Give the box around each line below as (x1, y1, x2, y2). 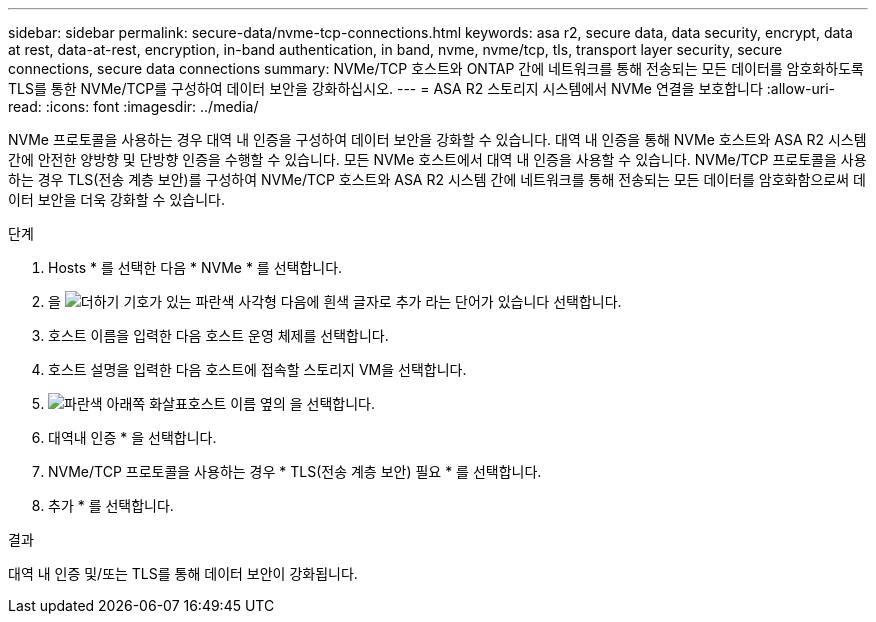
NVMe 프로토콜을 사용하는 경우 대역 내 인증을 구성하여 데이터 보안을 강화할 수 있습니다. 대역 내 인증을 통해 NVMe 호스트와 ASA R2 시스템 (8, 131, 867, 148)
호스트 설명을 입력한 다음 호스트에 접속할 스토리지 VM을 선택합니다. (48, 361, 467, 378)
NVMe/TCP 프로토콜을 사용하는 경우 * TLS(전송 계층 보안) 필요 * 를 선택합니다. (48, 463, 542, 480)
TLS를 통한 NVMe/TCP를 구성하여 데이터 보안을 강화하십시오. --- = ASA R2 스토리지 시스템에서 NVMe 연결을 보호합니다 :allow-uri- (8, 80, 836, 97)
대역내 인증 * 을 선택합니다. (48, 429, 217, 446)
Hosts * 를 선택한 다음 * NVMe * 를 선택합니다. (48, 259, 343, 276)
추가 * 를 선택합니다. (48, 497, 174, 514)
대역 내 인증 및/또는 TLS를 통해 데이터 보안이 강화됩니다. (8, 565, 358, 582)
